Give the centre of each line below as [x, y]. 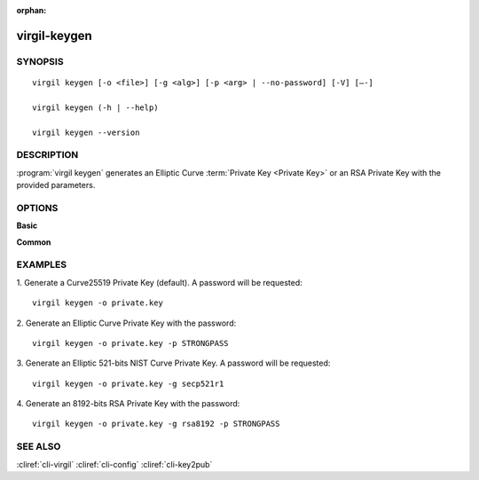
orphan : [31, 10]
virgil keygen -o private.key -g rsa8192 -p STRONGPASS [156, 424]
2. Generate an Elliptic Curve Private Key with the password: [126, 323]
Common [34, 242]
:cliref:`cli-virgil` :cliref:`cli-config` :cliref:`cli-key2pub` [114, 464]
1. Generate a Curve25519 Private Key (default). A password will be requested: [160, 282]
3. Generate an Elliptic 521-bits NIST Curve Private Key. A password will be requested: [173, 363]
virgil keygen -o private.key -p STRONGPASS [131, 343]
